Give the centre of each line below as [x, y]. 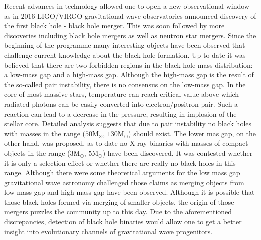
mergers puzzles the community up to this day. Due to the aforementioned [118, 212]
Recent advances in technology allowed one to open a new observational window [127, 6]
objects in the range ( [37, 153]
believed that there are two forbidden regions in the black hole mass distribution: [128, 65]
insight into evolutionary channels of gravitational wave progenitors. [108, 231]
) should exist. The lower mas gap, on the [192, 133]
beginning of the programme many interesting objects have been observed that [125, 45]
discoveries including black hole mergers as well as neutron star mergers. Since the [130, 35]
